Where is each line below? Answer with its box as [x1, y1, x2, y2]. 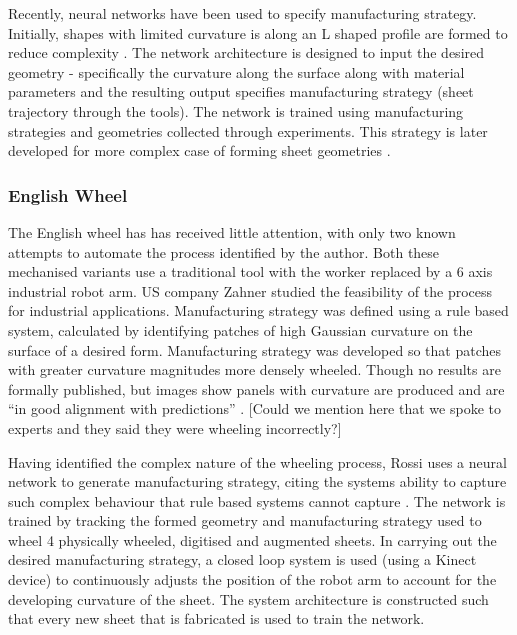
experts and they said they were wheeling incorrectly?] [8, 417, 342, 438]
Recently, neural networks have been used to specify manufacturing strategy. [8, 3, 477, 23]
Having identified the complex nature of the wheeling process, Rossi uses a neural [8, 451, 507, 472]
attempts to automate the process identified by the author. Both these [8, 241, 440, 262]
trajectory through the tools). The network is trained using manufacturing [8, 100, 464, 121]
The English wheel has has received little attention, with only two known [8, 221, 456, 242]
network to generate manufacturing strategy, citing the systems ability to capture [8, 471, 507, 492]
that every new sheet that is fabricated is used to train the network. [8, 608, 425, 629]
